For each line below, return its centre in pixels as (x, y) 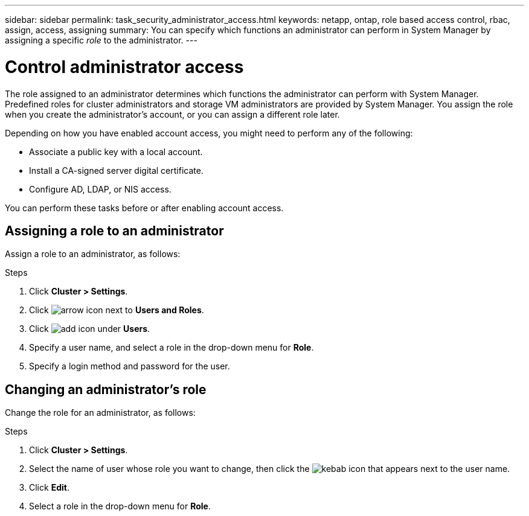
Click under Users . (90, 329)
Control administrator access (124, 67)
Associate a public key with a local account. (116, 151)
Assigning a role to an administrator (114, 231)
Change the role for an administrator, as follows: (100, 413)
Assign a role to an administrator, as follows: (93, 254)
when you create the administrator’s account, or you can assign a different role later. (172, 114)
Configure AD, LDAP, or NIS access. (100, 189)
